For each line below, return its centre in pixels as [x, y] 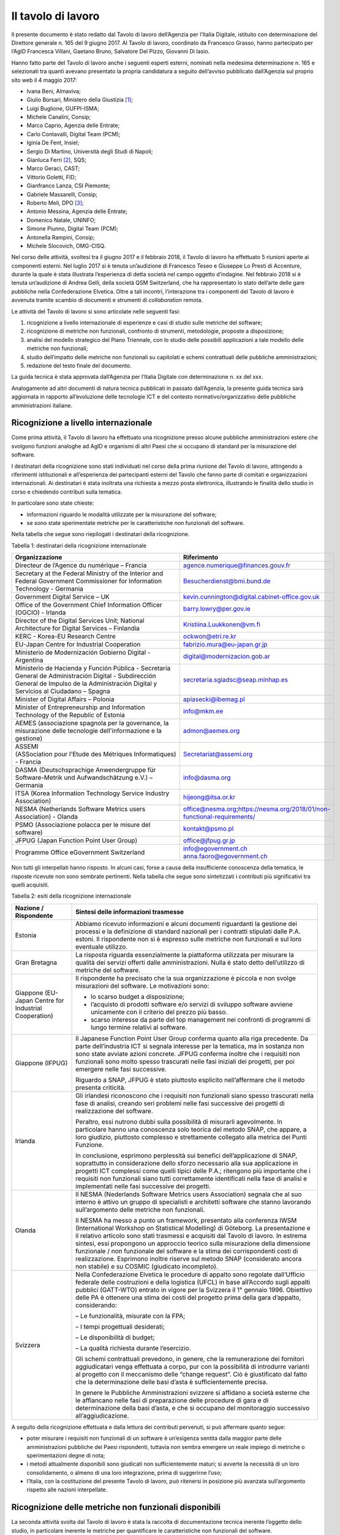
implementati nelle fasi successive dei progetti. [143, 1186]
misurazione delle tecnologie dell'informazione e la [88, 731]
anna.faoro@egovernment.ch [225, 857]
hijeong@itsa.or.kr [209, 797]
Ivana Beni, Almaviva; [54, 91]
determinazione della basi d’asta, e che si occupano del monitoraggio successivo [193, 1408]
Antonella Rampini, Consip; [61, 237]
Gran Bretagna [36, 962]
